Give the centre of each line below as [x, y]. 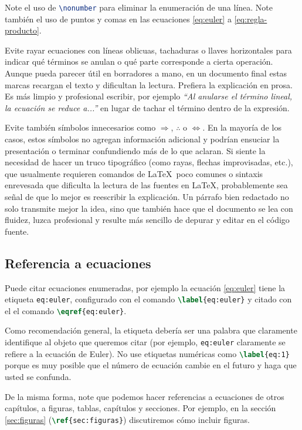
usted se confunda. [38, 376]
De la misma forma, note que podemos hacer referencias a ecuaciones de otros [145, 396]
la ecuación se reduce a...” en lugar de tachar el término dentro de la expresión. [147, 107]
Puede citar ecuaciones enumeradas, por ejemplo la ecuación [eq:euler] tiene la [145, 287]
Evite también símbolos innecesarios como [80, 127]
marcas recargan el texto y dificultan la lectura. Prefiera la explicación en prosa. [149, 84]
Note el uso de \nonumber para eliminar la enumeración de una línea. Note [139, 7]
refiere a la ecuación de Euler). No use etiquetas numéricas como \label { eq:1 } [147, 353]
